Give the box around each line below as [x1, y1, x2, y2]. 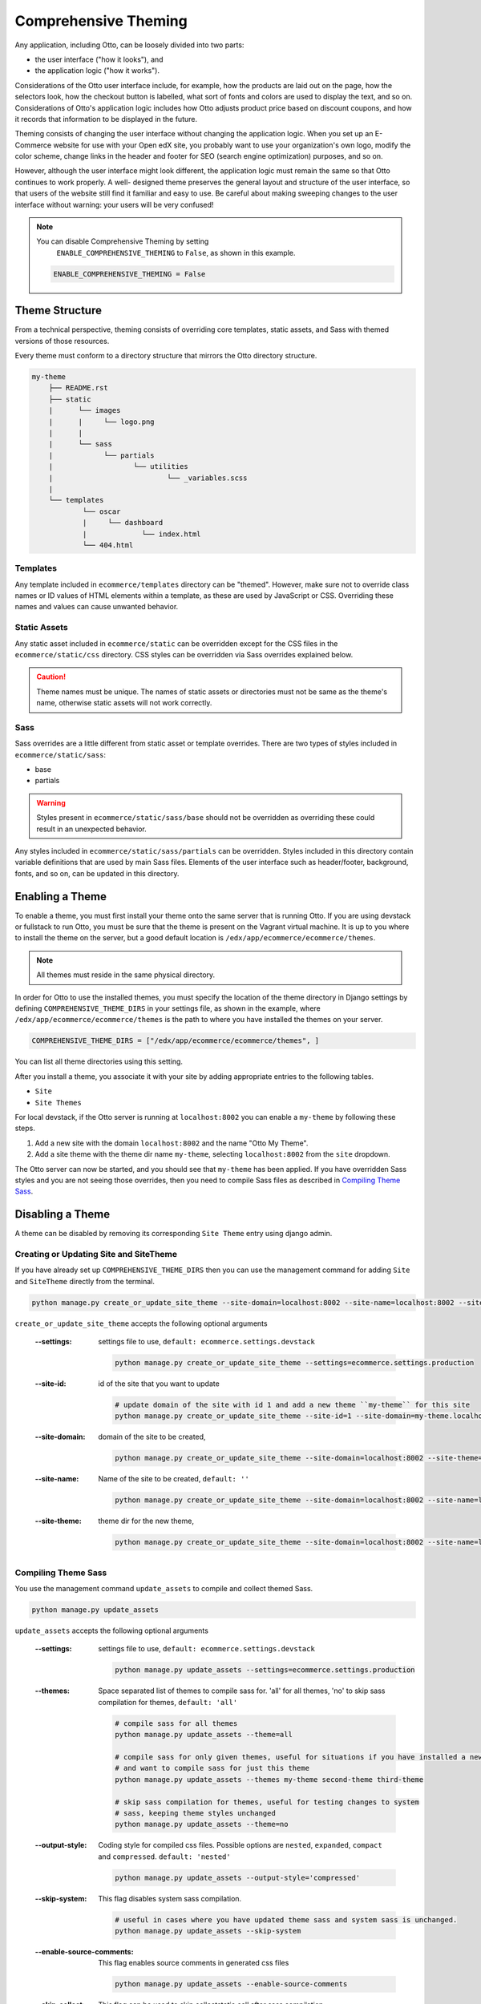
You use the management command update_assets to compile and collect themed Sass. [14, 1584, 313, 1594]
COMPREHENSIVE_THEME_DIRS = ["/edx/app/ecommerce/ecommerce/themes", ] [31, 1036, 320, 1045]
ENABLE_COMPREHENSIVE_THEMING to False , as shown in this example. [56, 248, 296, 257]
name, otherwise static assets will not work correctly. [36, 698, 212, 708]
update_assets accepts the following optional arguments [14, 1626, 208, 1635]
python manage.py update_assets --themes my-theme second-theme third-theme [115, 1775, 424, 1784]
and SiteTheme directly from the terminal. [14, 1276, 156, 1286]
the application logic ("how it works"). [34, 66, 160, 75]
